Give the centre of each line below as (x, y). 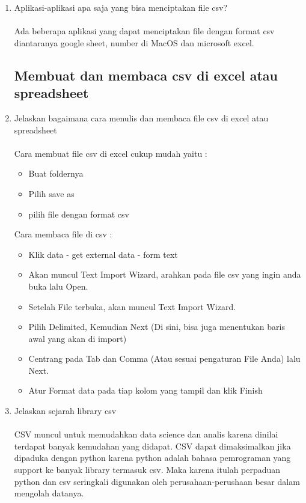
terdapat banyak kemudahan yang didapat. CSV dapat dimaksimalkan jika (152, 446)
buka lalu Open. (58, 286)
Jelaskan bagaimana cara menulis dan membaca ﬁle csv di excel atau (141, 117)
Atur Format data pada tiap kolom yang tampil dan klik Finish (145, 390)
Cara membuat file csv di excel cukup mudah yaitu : (111, 153)
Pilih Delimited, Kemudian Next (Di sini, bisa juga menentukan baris (157, 327)
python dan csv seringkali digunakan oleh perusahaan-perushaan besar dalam (157, 481)
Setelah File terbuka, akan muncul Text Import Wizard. (132, 306)
